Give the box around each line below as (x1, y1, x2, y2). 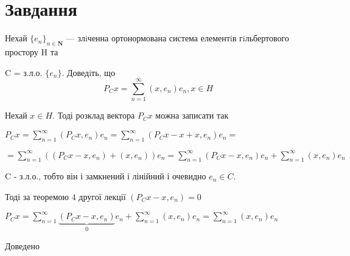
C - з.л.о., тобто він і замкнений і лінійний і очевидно (5, 170, 206, 182)
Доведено (5, 239, 40, 252)
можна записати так (155, 109, 229, 122)
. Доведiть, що (61, 66, 115, 78)
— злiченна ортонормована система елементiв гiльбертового (66, 32, 289, 44)
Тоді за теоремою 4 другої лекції (5, 190, 126, 203)
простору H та (5, 45, 58, 58)
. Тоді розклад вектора (52, 109, 135, 122)
